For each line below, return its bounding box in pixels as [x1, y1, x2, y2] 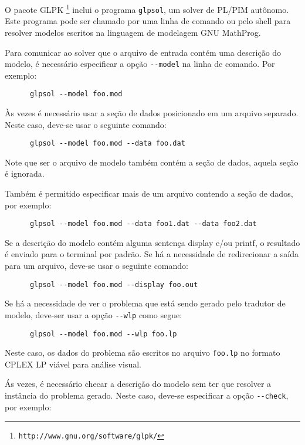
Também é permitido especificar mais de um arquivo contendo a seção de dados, [5, 187, 293, 200]
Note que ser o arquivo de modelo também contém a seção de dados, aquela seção [5, 156, 299, 168]
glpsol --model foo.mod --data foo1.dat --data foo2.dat [29, 220, 257, 228]
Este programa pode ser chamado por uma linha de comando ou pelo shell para [5, 15, 291, 27]
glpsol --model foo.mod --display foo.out [29, 280, 198, 289]
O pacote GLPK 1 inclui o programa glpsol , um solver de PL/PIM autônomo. [5, 2, 289, 15]
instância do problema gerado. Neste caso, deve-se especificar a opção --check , [5, 389, 289, 402]
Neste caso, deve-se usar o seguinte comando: [5, 118, 167, 130]
